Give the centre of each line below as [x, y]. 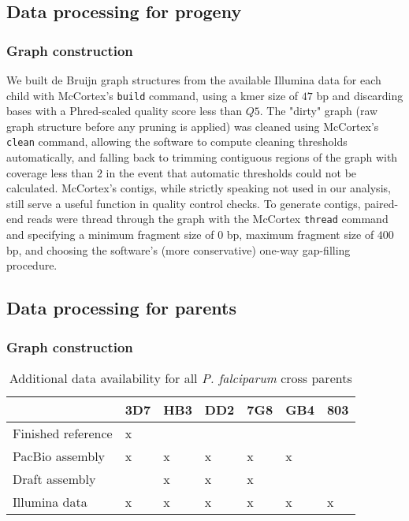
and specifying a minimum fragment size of [110, 234]
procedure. [32, 265]
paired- [381, 203]
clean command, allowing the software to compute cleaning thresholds [177, 141]
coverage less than [50, 172]
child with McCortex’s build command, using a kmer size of [152, 95]
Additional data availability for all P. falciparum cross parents [180, 378]
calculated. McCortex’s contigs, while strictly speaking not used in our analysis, [199, 188]
